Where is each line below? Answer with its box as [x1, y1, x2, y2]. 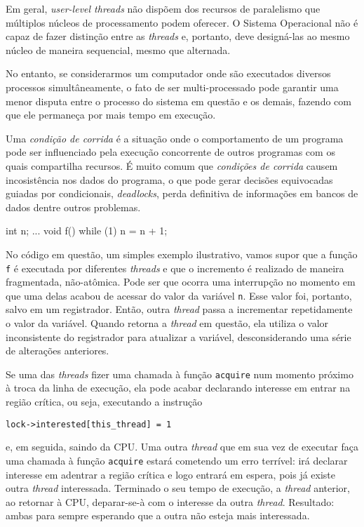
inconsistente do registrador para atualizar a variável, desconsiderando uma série [6, 329, 351, 344]
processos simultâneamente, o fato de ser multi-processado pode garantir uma [6, 79, 339, 94]
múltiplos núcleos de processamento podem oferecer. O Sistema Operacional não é [6, 15, 358, 29]
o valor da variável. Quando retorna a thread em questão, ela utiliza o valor [6, 316, 329, 330]
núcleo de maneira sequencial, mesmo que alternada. [6, 42, 231, 57]
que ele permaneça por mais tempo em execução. [6, 107, 216, 122]
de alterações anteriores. [6, 343, 109, 358]
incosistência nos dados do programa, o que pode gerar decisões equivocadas [6, 172, 333, 187]
